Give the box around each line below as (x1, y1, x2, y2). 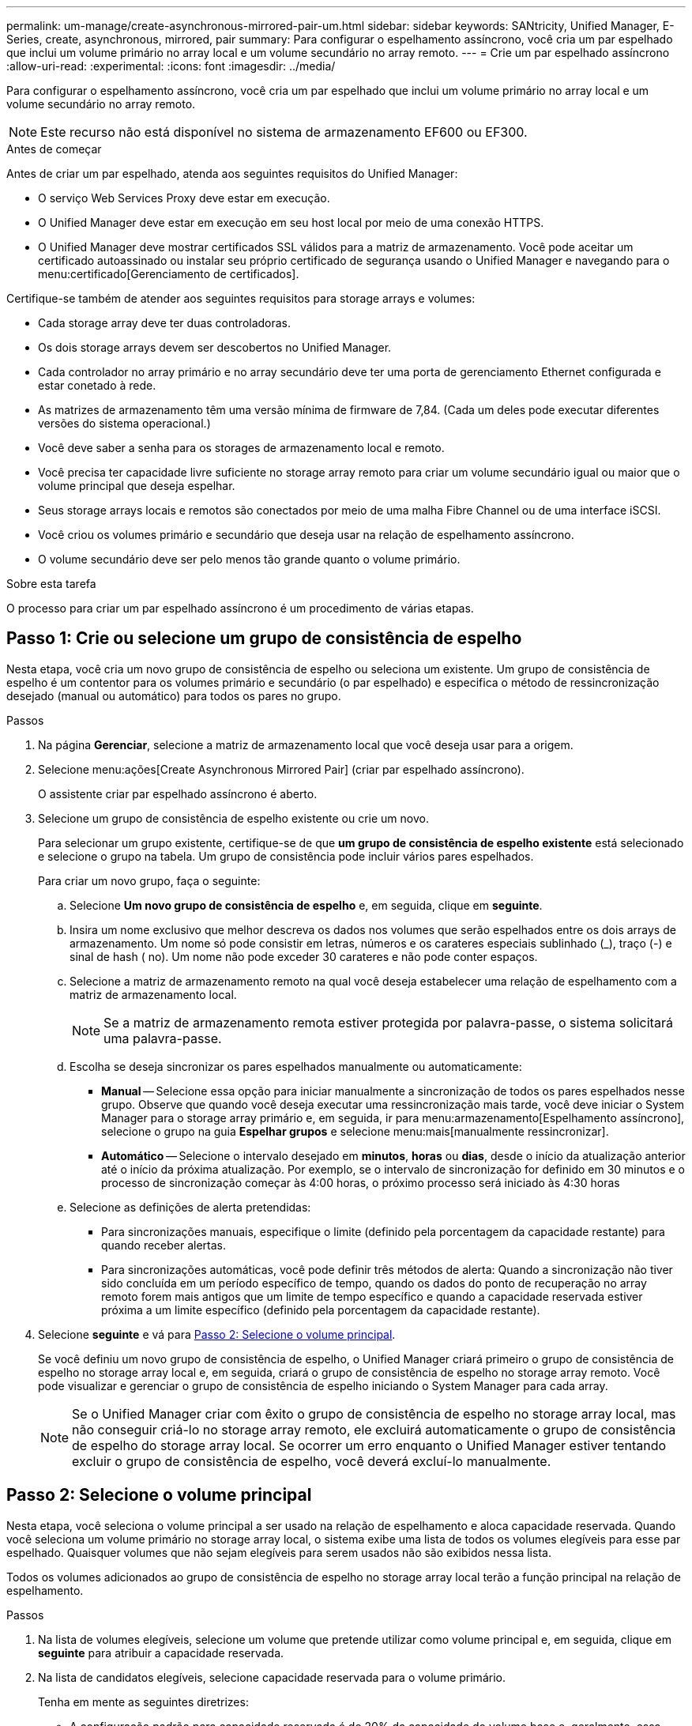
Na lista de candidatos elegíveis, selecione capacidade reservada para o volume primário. (38, 1670, 506, 1684)
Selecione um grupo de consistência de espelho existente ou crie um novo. (38, 811, 429, 825)
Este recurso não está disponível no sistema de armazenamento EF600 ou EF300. (40, 124, 528, 140)
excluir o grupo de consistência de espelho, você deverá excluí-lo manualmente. (72, 1453, 551, 1469)
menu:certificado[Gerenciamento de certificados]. (38, 267, 299, 281)
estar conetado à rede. (38, 379, 156, 392)
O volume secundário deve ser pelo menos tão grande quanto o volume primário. (38, 552, 461, 566)
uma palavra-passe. (103, 1030, 222, 1046)
